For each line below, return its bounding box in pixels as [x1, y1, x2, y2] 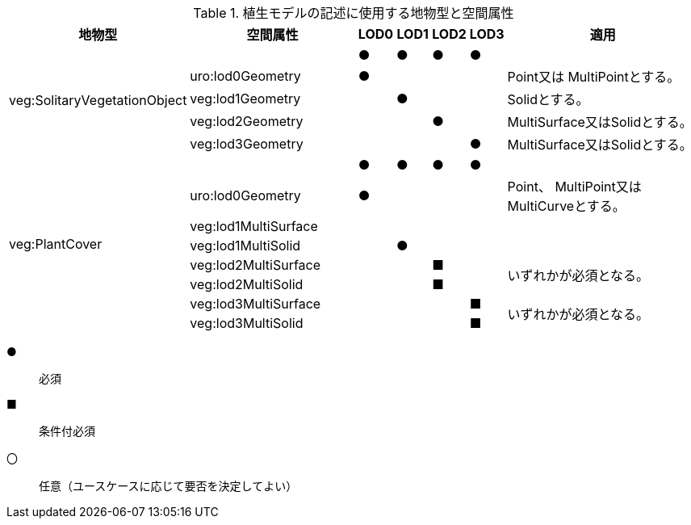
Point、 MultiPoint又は [507, 178, 642, 195]
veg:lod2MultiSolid [190, 276, 304, 292]
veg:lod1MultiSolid [190, 237, 301, 254]
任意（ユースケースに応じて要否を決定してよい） [39, 479, 298, 493]
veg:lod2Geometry [190, 113, 304, 129]
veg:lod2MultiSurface [190, 257, 321, 273]
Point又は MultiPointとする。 [507, 69, 681, 85]
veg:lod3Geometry [190, 136, 304, 152]
